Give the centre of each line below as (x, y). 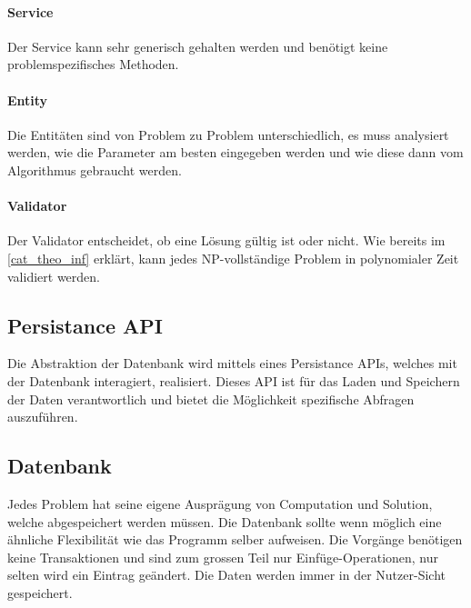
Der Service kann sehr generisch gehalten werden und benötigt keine (198, 46)
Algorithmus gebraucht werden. (95, 169)
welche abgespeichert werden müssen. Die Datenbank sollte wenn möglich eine (225, 521)
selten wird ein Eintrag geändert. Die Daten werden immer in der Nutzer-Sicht (226, 575)
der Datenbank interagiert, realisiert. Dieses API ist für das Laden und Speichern (234, 380)
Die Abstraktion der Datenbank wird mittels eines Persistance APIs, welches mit (232, 363)
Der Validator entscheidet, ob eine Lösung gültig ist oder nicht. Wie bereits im (226, 240)
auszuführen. (43, 417)
